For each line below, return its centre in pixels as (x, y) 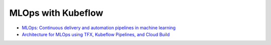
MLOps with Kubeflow (56, 13)
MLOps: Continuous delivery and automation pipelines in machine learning (99, 28)
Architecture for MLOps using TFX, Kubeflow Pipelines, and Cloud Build (96, 34)
